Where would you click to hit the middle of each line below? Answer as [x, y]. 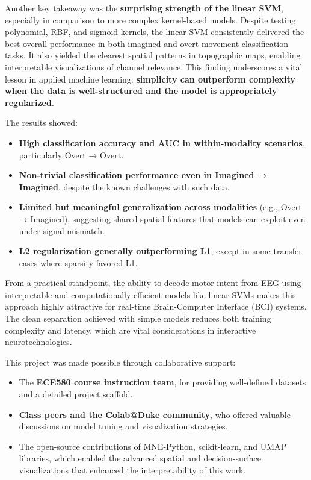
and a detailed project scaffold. [76, 394]
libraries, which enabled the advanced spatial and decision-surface [140, 458]
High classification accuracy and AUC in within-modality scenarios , [162, 142]
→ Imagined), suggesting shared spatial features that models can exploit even [162, 218]
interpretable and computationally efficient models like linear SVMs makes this [150, 294]
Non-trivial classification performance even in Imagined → [143, 175]
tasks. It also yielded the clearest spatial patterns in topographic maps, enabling [153, 55]
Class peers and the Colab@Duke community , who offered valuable [155, 414]
